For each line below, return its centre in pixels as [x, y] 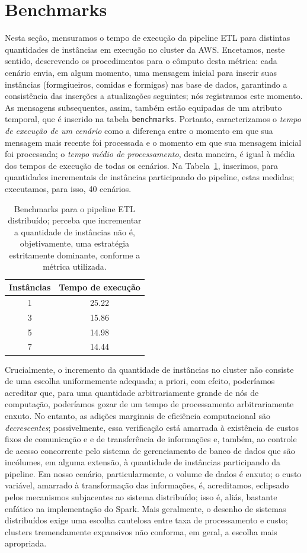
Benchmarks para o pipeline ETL [75, 208]
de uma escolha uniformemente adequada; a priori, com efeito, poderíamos [140, 381]
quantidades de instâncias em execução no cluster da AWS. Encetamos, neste [145, 49]
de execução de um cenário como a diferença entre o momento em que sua [139, 130]
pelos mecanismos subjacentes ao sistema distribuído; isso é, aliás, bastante [141, 497]
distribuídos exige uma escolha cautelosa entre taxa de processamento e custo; [146, 520]
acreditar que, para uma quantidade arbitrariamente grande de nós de [132, 392]
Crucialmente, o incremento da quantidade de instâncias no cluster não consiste [149, 369]
